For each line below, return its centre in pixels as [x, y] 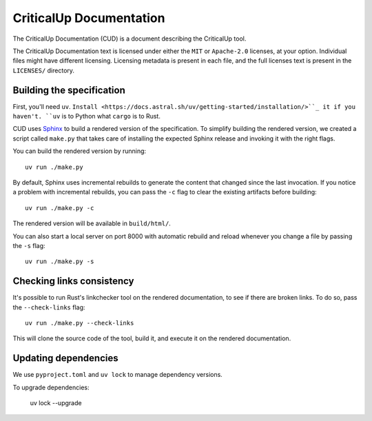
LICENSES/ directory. [44, 70]
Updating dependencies [65, 358]
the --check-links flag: [49, 307]
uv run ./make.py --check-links [80, 323]
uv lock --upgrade [56, 403]
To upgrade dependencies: [51, 387]
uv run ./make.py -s [60, 261]
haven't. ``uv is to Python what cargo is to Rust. [87, 116]
